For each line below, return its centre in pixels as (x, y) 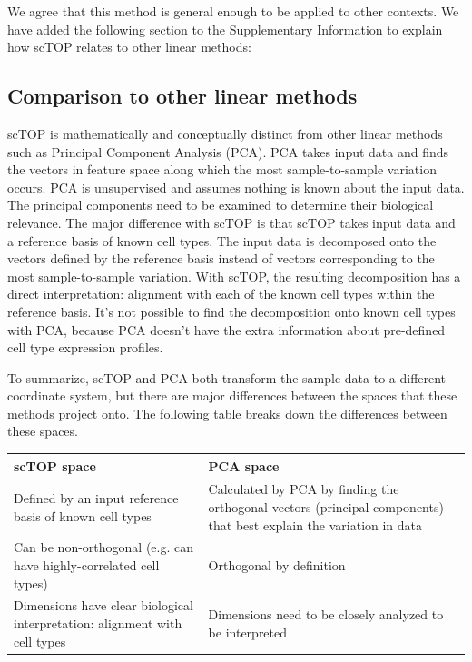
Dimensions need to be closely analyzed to (326, 614)
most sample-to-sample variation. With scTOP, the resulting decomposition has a (234, 276)
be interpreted (248, 632)
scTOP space (55, 465)
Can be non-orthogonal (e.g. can (104, 547)
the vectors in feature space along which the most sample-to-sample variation (222, 169)
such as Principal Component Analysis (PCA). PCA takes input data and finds (228, 151)
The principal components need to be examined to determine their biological (221, 205)
